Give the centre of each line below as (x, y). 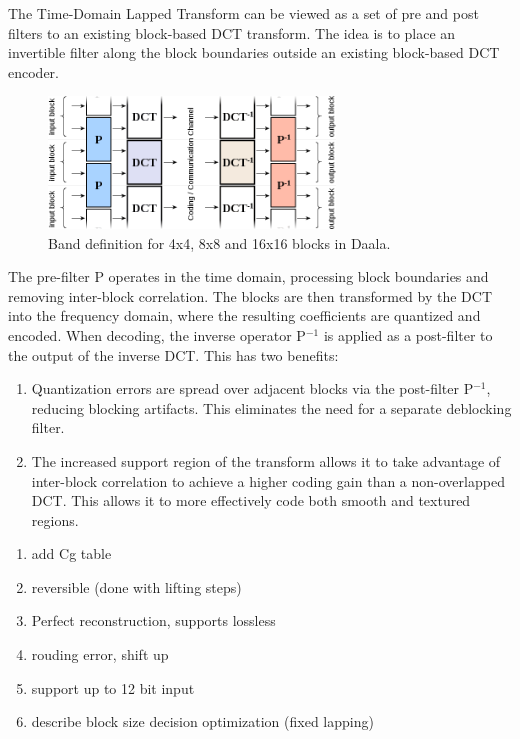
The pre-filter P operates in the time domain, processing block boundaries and (248, 276)
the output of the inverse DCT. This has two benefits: (173, 354)
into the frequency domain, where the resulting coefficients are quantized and (244, 315)
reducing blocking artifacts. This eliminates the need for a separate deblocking (271, 407)
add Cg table (71, 553)
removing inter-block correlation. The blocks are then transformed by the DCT (250, 295)
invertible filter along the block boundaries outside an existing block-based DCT (254, 52)
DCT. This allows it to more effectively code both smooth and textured (251, 500)
